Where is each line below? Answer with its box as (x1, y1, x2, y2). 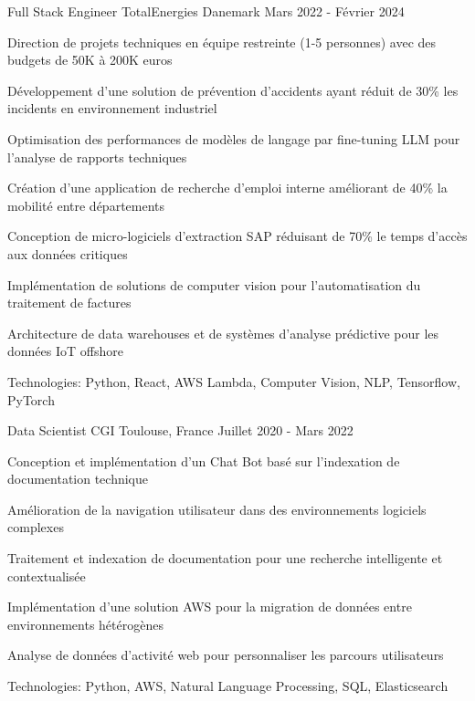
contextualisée (7, 566, 86, 585)
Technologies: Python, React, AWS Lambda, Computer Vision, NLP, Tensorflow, (7, 371, 460, 391)
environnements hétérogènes (7, 614, 164, 633)
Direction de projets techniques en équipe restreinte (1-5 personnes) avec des (7, 32, 437, 51)
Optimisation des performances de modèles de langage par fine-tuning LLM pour (7, 129, 460, 148)
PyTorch (7, 390, 55, 409)
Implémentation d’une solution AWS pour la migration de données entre (7, 597, 412, 616)
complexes (7, 518, 64, 537)
